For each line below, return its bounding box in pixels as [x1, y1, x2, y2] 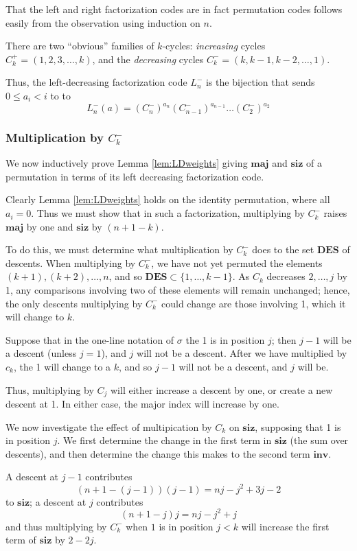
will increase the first [241, 519, 330, 533]
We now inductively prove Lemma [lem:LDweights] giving [5, 156, 248, 170]
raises [323, 206, 347, 220]
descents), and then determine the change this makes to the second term [5, 446, 310, 460]
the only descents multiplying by [5, 296, 143, 310]
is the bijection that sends [205, 75, 315, 89]
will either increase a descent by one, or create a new [111, 382, 333, 397]
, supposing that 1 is [255, 419, 341, 434]
